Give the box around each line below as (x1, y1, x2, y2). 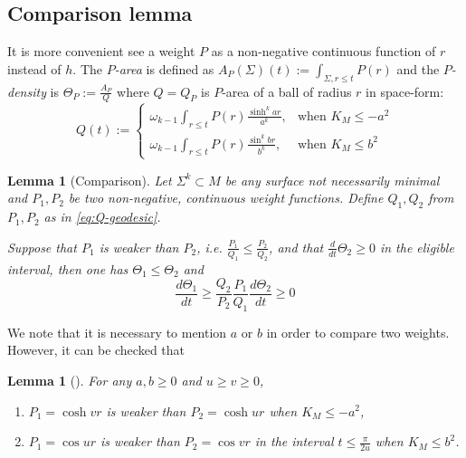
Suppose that (7, 237, 77, 256)
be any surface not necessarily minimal (224, 170, 440, 189)
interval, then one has (7, 259, 128, 278)
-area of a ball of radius (222, 81, 352, 100)
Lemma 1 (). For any (7, 370, 132, 389)
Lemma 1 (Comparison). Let (7, 170, 172, 189)
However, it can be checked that (7, 340, 185, 359)
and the (396, 59, 440, 78)
